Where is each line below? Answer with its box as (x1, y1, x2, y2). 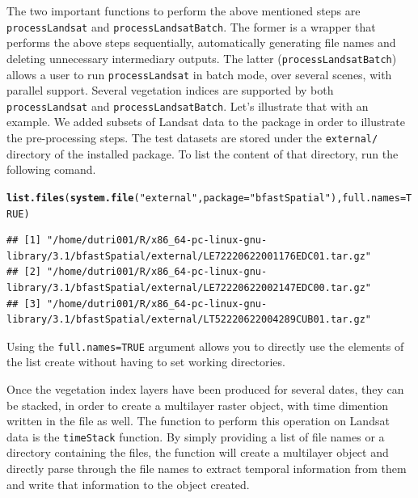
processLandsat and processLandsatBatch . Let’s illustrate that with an (6, 97, 369, 114)
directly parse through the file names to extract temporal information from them (6, 460, 407, 476)
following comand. (6, 161, 96, 178)
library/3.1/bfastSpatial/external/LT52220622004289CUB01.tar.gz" (6, 314, 372, 326)
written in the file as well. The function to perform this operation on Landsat (6, 412, 390, 429)
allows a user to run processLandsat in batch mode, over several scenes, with (6, 65, 392, 82)
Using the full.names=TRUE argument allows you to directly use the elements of (6, 337, 404, 354)
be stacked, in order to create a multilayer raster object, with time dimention (6, 396, 389, 413)
